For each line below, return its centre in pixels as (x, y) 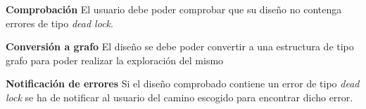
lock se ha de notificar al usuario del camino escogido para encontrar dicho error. (179, 97)
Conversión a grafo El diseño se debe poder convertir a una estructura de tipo (180, 46)
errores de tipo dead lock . (59, 23)
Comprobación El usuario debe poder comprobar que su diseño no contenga (174, 9)
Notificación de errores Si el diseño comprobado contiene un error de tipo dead (183, 83)
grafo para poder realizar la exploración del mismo (115, 60)
